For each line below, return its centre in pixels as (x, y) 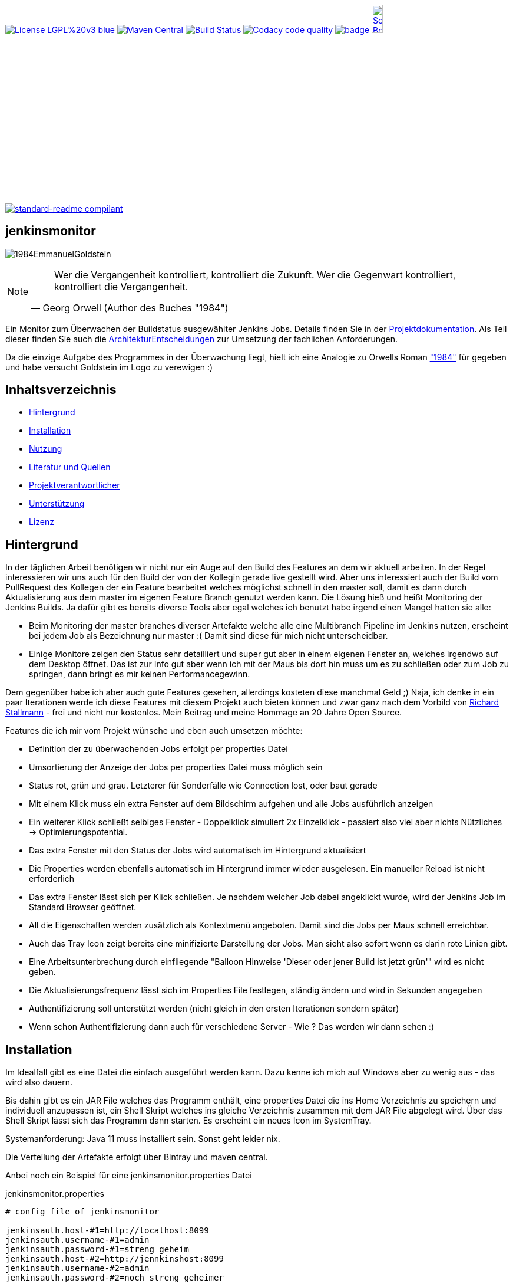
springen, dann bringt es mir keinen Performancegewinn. (140, 674)
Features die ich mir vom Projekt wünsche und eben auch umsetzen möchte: (154, 731)
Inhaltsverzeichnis (61, 390)
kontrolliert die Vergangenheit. (121, 286)
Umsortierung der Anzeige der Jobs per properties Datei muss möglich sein (176, 767)
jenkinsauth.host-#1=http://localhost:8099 (107, 1231)
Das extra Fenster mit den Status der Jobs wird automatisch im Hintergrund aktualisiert (198, 851)
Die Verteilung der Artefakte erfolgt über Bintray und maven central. (137, 1157)
